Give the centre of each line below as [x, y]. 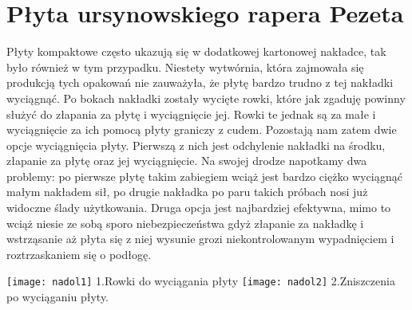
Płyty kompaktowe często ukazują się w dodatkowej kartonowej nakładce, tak [196, 51]
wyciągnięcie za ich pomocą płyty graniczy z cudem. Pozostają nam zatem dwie [202, 129]
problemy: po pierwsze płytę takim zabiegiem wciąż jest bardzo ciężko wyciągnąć [205, 176]
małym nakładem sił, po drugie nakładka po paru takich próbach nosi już [187, 192]
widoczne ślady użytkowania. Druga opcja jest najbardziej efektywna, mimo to [199, 208]
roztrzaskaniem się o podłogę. [79, 254]
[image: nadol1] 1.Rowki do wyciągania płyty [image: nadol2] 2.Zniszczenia [201, 281]
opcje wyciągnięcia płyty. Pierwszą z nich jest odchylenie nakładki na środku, [196, 145]
